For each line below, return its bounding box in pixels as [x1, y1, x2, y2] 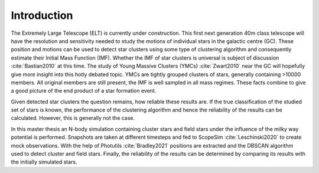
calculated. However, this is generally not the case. [11, 115, 135, 122]
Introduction [11, 9, 73, 22]
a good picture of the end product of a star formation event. [11, 87, 157, 94]
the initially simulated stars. [11, 158, 77, 165]
